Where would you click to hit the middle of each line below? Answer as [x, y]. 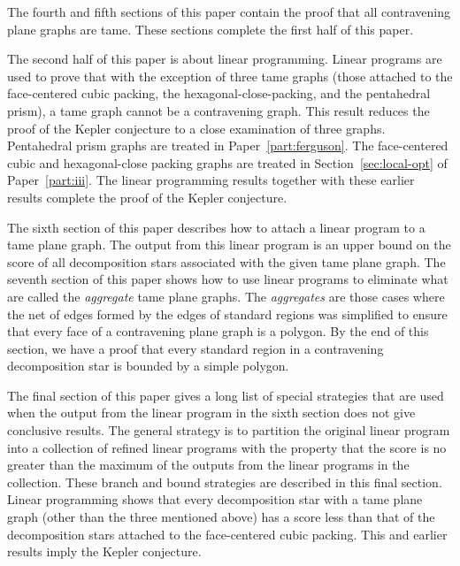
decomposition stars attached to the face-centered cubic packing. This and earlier [227, 534]
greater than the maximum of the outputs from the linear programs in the [208, 465]
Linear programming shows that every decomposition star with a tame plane [215, 499]
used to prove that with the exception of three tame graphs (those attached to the [230, 76]
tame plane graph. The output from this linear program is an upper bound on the [229, 245]
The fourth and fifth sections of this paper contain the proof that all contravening [229, 11]
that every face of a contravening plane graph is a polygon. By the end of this [218, 331]
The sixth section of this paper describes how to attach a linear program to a [216, 227]
